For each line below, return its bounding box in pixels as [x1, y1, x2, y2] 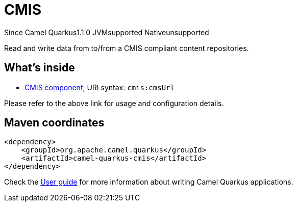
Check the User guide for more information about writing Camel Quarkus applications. [4, 177, 293, 187]
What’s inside [4, 61, 75, 74]
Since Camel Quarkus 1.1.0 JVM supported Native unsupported [4, 28, 209, 37]
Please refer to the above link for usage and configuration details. [4, 98, 224, 108]
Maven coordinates [4, 116, 105, 130]
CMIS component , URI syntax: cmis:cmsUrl [24, 83, 175, 92]
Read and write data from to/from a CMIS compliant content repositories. [4, 43, 249, 53]
